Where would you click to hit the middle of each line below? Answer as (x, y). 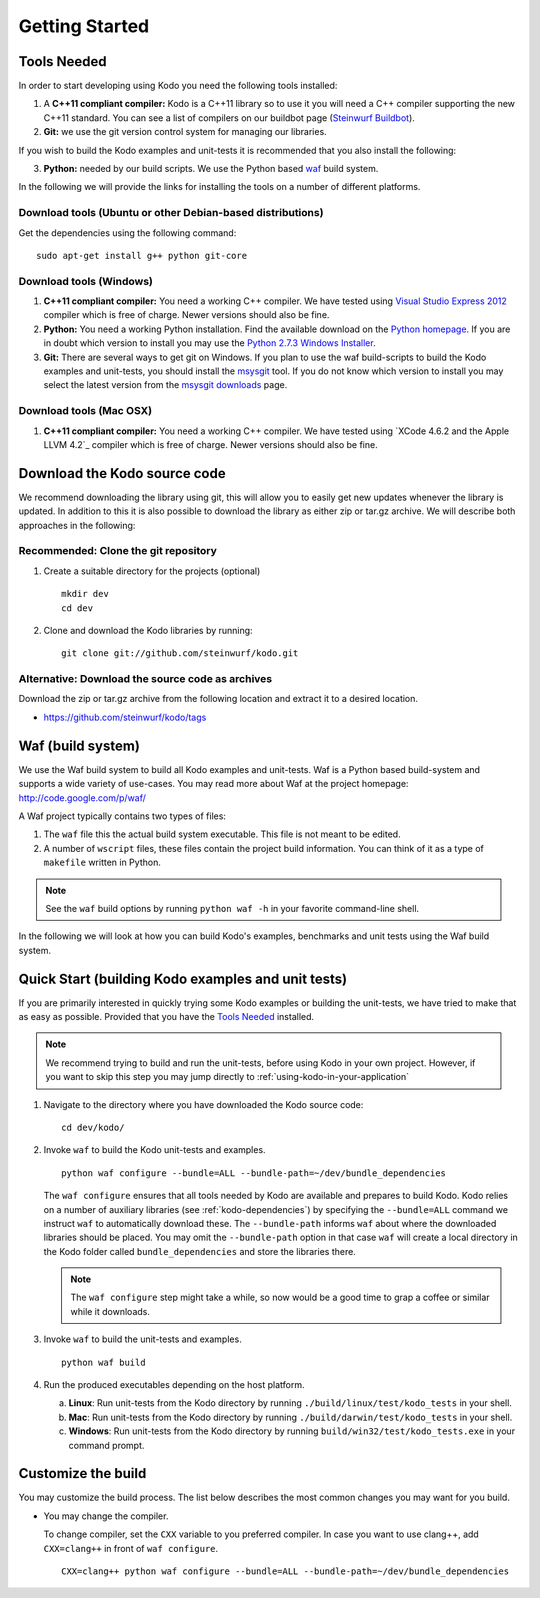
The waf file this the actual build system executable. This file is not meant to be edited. (222, 834)
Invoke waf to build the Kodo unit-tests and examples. (154, 1150)
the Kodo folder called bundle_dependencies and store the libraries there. (200, 1251)
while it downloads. (110, 1311)
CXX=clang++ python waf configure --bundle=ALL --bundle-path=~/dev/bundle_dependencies (285, 1571)
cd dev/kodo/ (93, 1127)
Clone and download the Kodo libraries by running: (148, 630)
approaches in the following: (77, 525)
